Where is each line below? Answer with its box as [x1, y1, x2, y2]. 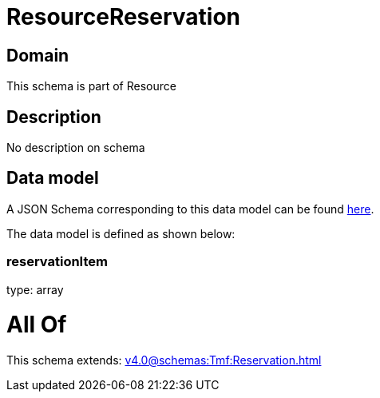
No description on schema [6, 141, 145, 155]
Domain [6, 45, 69, 66]
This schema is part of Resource [6, 79, 176, 94]
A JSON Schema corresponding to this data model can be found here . [6, 201, 374, 216]
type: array [6, 282, 64, 297]
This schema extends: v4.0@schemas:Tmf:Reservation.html [6, 353, 322, 368]
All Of [6, 311, 67, 339]
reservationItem [6, 253, 108, 270]
